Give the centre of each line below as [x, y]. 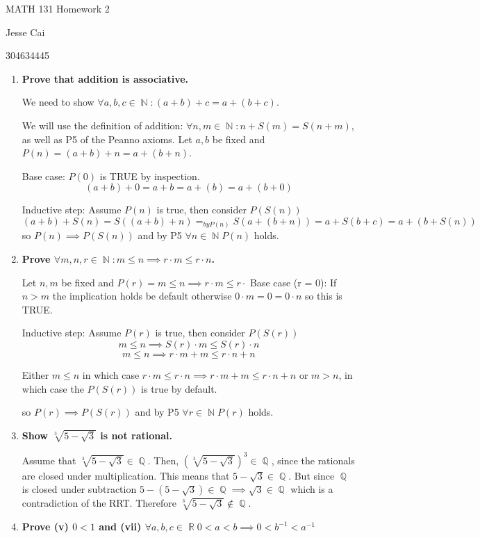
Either [35, 375]
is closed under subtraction [79, 489]
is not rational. [136, 435]
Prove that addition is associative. [105, 78]
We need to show [58, 102]
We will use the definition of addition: [102, 125]
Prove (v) [45, 527]
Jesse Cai [25, 32]
